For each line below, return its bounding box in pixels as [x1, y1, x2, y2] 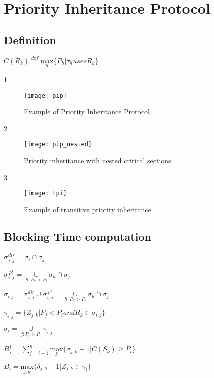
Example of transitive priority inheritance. [24, 204, 153, 214]
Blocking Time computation [4, 228, 151, 244]
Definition [4, 32, 56, 47]
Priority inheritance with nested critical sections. [24, 155, 173, 166]
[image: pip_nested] [24, 141, 92, 148]
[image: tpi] [24, 190, 67, 197]
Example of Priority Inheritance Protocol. [24, 106, 152, 117]
